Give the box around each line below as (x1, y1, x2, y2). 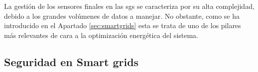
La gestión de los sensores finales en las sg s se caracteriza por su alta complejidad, (4, 1, 255, 11)
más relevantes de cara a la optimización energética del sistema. (4, 30, 199, 40)
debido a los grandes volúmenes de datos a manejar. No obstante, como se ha (4, 10, 240, 21)
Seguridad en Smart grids (4, 54, 139, 69)
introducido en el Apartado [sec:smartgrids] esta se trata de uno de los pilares (4, 20, 241, 31)
